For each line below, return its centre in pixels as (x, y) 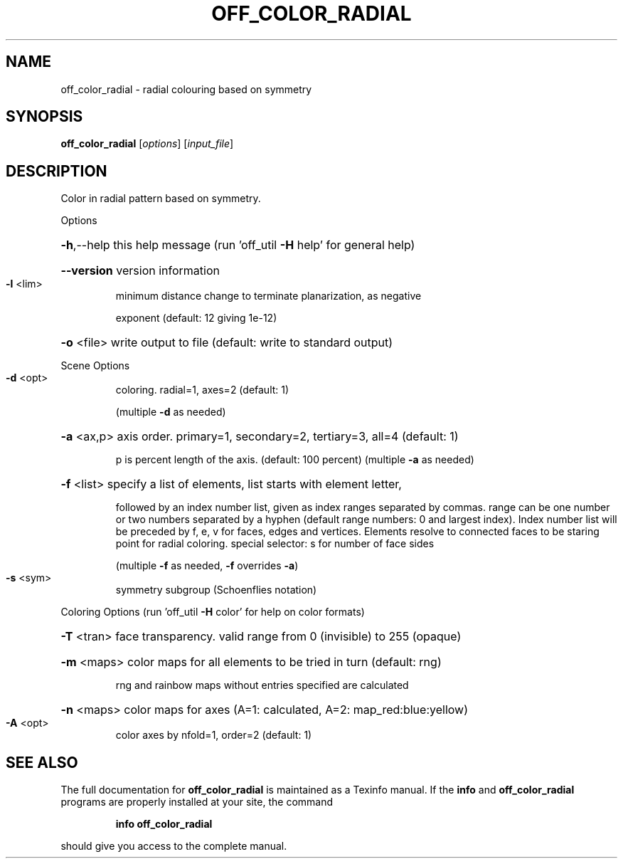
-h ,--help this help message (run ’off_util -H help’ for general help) (238, 245)
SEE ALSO (42, 762)
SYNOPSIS (44, 117)
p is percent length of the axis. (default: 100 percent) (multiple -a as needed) (295, 460)
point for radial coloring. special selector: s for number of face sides (275, 544)
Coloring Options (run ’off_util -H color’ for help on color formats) (213, 612)
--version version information (140, 271)
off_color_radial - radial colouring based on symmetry (186, 89)
